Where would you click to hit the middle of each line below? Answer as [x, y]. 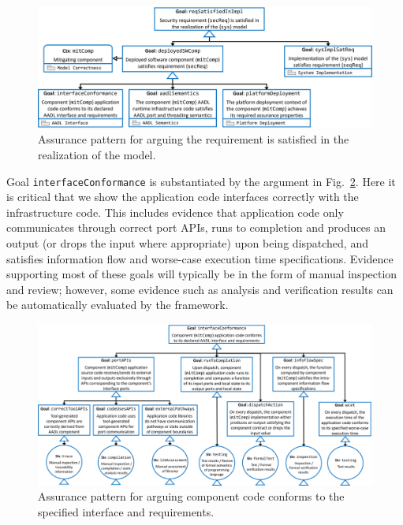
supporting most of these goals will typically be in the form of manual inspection [202, 274]
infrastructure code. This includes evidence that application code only [175, 212]
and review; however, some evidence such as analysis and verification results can [200, 289]
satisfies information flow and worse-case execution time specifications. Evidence [200, 258]
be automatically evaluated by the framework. [118, 305]
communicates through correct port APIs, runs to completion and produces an [196, 227]
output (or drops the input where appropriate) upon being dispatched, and [187, 243]
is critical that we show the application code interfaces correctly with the [183, 197]
